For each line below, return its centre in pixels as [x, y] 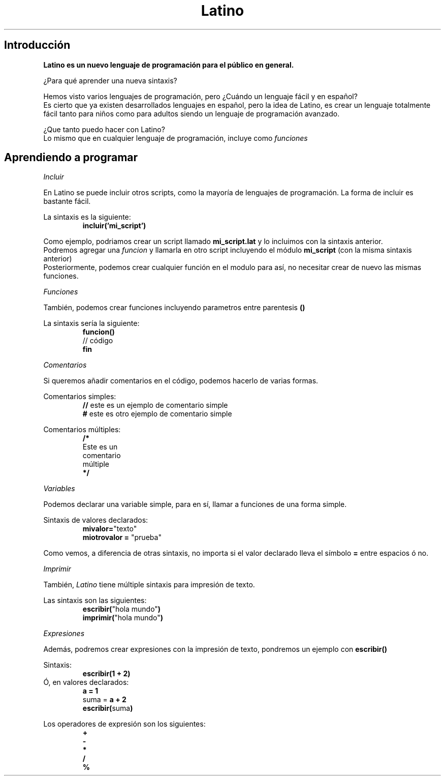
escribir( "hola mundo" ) [122, 609]
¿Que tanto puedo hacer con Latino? [104, 129]
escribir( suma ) [108, 708]
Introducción [37, 45]
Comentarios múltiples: [82, 430]
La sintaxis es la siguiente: [87, 217]
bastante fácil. [67, 201]
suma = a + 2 [104, 700]
